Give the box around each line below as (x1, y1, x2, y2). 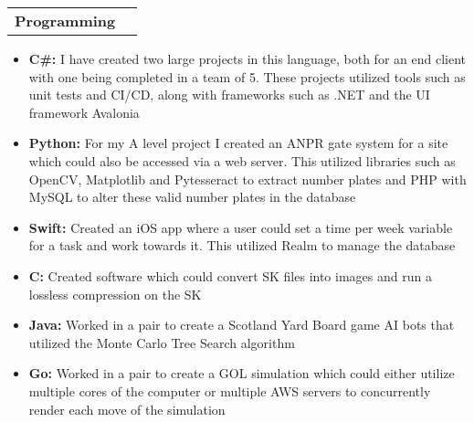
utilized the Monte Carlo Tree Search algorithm (28, 332, 295, 352)
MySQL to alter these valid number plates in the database (28, 187, 356, 206)
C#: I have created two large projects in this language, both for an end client (28, 49, 466, 68)
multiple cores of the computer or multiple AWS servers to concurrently (28, 381, 431, 400)
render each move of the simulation (28, 399, 226, 418)
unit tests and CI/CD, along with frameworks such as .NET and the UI (28, 85, 430, 104)
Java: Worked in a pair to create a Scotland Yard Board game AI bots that (28, 315, 455, 334)
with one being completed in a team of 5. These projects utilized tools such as (28, 67, 466, 86)
